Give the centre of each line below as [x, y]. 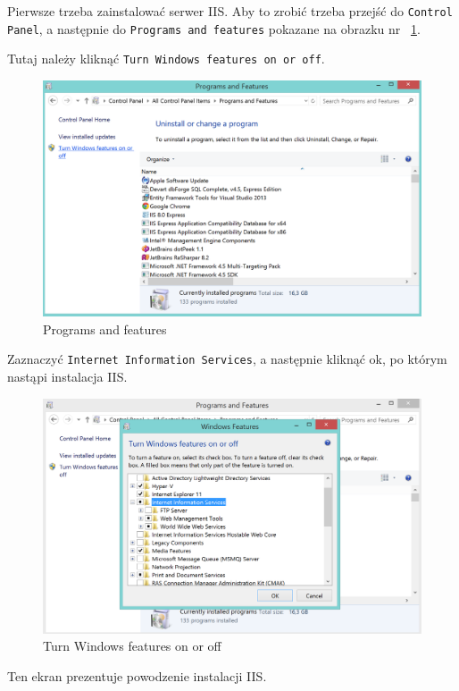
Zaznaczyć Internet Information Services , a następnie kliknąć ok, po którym [227, 359]
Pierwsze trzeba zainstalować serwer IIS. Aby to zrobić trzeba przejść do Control [230, 11]
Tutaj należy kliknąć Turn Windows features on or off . [166, 59]
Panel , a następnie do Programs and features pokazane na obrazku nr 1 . [214, 28]
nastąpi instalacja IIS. [67, 376]
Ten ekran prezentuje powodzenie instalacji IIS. [137, 675]
